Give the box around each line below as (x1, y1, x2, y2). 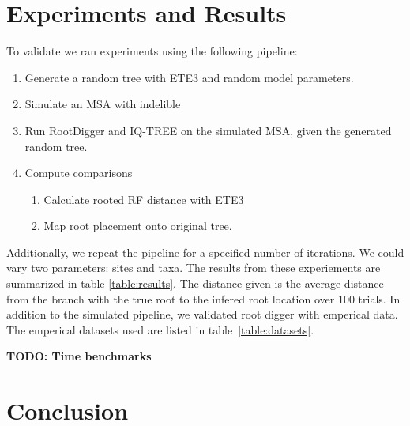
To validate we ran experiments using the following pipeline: (6, 43, 298, 59)
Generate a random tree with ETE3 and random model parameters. (24, 69, 354, 85)
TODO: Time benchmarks (6, 348, 152, 364)
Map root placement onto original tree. (43, 217, 232, 234)
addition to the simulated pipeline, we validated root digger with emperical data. (6, 306, 398, 322)
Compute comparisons (24, 164, 133, 181)
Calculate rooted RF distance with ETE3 (43, 190, 244, 207)
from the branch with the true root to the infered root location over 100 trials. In (6, 290, 401, 307)
